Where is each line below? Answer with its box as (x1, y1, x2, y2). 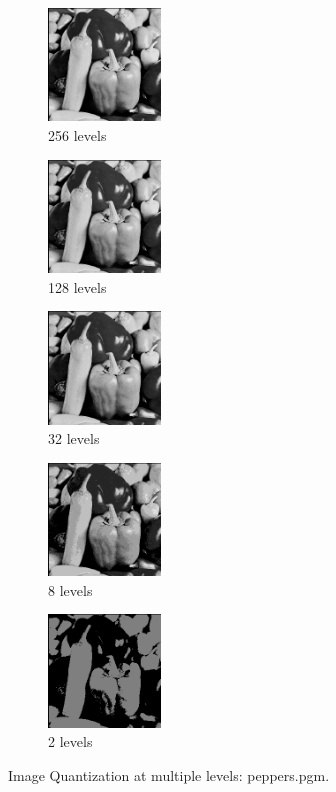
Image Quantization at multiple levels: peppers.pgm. (8, 764, 330, 785)
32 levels (48, 428, 100, 449)
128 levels (48, 276, 107, 297)
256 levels (48, 124, 107, 145)
